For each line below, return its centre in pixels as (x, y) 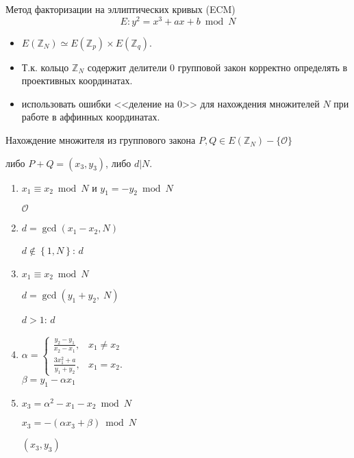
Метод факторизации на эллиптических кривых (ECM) (121, 9)
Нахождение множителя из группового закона (101, 140)
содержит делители (127, 67)
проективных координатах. (77, 80)
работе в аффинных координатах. (91, 117)
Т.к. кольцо (45, 67)
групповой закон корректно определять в (263, 67)
